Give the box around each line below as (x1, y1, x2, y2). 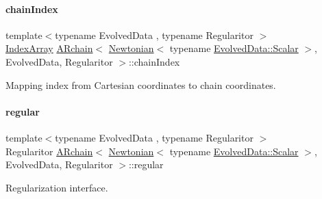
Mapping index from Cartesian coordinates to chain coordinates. (5, 77, 276, 92)
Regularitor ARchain (5, 144, 93, 158)
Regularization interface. (5, 180, 108, 194)
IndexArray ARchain (5, 41, 93, 55)
